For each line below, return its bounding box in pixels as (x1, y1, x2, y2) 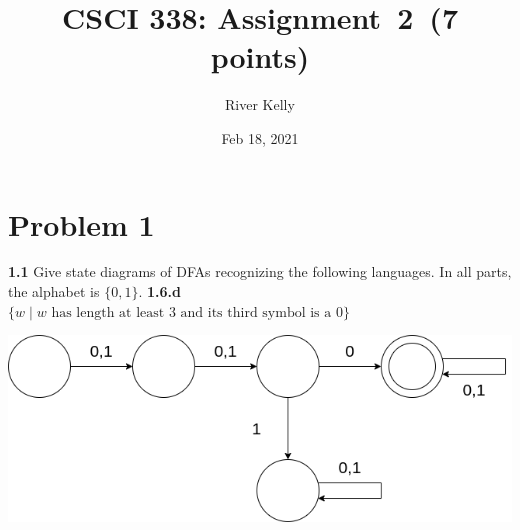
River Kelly (225, 94, 295, 115)
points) (210, 36, 310, 77)
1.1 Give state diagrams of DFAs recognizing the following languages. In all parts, (8, 261, 512, 282)
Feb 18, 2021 (221, 127, 299, 148)
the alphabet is (8, 281, 100, 302)
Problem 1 (8, 203, 155, 244)
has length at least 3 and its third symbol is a (51, 305, 332, 320)
